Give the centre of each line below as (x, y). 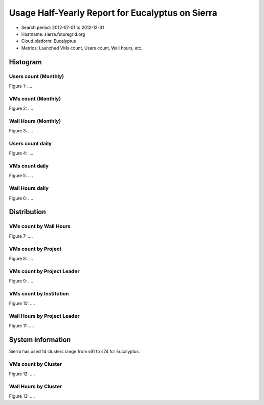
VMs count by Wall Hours (40, 227)
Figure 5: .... (21, 176)
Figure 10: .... (22, 304)
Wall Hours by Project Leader (44, 316)
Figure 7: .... (21, 236)
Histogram (25, 62)
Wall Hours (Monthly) (35, 121)
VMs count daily (29, 166)
